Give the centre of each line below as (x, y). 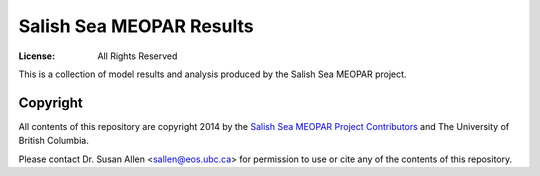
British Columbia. (53, 141)
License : (36, 56)
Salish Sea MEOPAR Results (136, 26)
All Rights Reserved (137, 56)
